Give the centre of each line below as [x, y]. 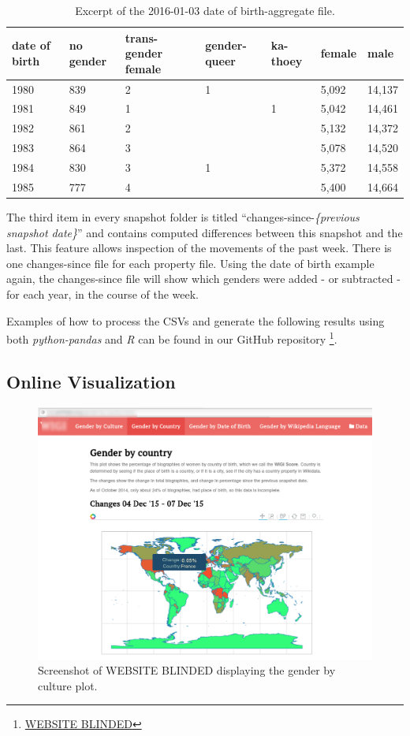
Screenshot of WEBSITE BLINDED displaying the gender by [187, 670]
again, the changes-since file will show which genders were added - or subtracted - [203, 279]
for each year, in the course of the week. [102, 294]
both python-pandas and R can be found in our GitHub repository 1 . [172, 338]
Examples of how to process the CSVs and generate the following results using [196, 320]
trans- [142, 37]
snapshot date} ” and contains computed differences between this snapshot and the [205, 232]
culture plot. [68, 685]
